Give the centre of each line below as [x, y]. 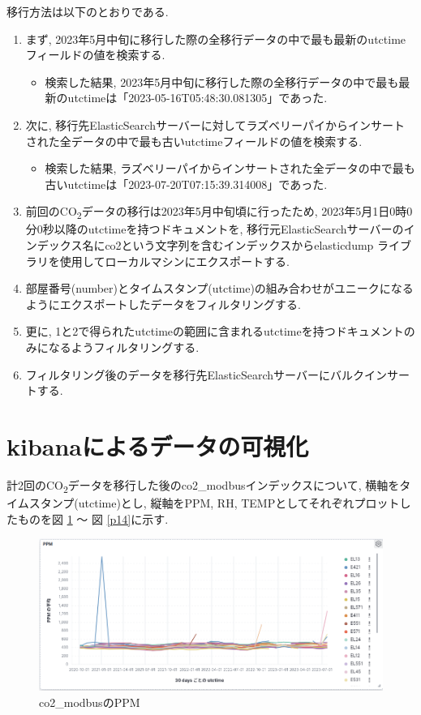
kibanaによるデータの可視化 [158, 446]
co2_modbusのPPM [90, 702]
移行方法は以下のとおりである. [88, 11]
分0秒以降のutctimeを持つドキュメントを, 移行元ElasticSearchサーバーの [215, 229]
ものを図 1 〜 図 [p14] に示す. [93, 518]
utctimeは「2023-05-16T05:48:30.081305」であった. [198, 98]
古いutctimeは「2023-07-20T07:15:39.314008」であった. [186, 184]
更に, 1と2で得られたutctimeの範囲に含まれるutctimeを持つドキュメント [215, 331]
